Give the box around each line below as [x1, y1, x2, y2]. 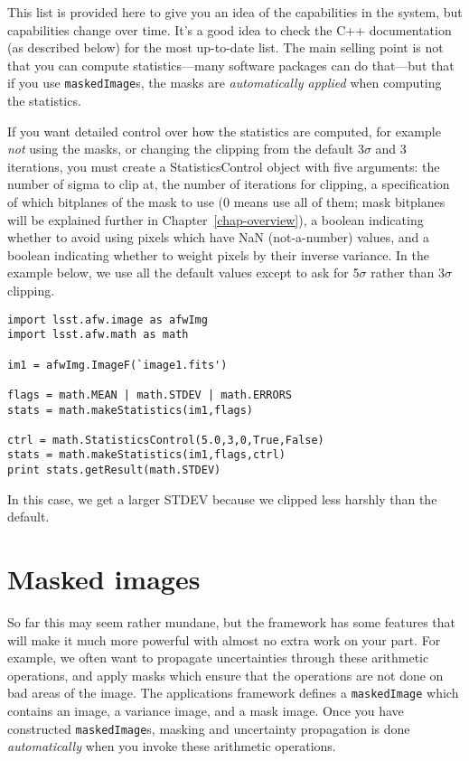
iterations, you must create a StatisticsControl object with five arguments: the [7, 156, 440, 175]
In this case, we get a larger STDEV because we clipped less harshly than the [7, 489, 437, 508]
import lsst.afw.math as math [7, 328, 189, 342]
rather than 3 [371, 263, 445, 282]
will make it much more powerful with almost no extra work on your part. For [7, 630, 441, 649]
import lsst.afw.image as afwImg [7, 313, 208, 326]
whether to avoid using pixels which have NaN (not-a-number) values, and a [7, 228, 429, 247]
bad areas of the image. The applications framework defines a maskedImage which [7, 683, 459, 702]
